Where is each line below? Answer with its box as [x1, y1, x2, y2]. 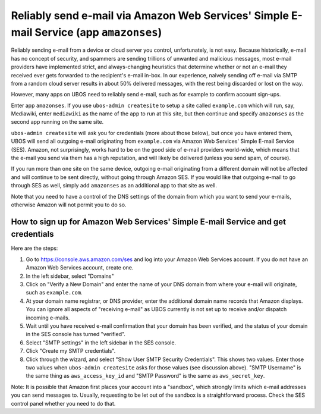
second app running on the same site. [11, 118, 104, 126]
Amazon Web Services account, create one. [26, 264, 134, 271]
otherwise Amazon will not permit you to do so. [11, 201, 127, 208]
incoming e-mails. [26, 314, 70, 321]
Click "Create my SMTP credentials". [26, 347, 116, 355]
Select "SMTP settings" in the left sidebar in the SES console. [26, 339, 177, 346]
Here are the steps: [11, 244, 58, 252]
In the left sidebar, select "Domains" [26, 272, 114, 280]
